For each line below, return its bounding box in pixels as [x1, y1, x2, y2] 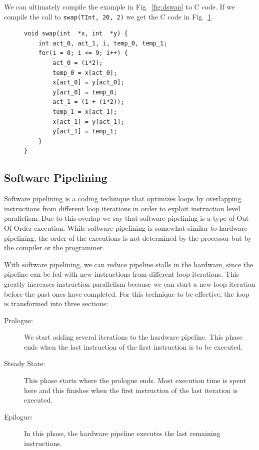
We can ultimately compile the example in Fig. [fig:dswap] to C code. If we [4, 1, 235, 11]
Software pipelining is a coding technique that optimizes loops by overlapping [4, 193, 241, 204]
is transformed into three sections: [4, 298, 108, 309]
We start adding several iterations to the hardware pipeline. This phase [24, 332, 242, 342]
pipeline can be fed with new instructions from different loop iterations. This [4, 269, 239, 279]
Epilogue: [4, 411, 32, 422]
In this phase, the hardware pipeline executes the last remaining [24, 428, 220, 439]
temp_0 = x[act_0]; [52, 69, 117, 76]
